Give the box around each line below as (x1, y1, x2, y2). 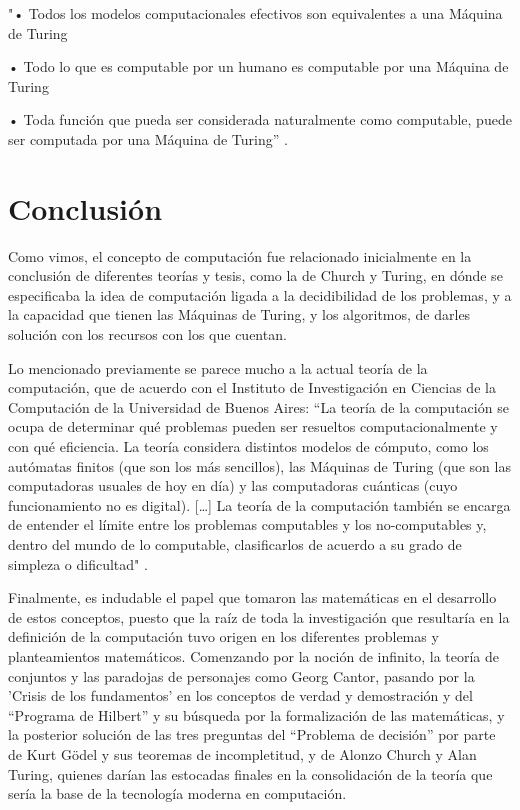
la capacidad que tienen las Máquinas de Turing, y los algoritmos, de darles (8, 304, 471, 325)
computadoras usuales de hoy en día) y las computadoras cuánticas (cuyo (8, 475, 458, 496)
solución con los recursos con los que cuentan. (8, 324, 287, 345)
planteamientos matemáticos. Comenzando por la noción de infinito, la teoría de (8, 645, 500, 666)
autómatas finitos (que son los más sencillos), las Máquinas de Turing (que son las (8, 455, 511, 476)
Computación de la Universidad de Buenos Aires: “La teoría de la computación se (8, 396, 509, 417)
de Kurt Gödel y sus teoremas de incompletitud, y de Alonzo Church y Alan (8, 743, 477, 764)
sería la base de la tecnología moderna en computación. (8, 783, 347, 804)
